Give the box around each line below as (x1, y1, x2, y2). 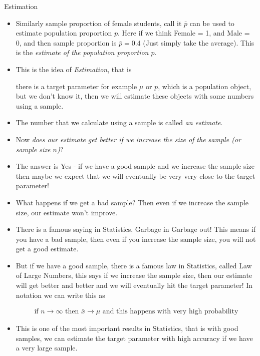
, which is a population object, (158, 81, 251, 91)
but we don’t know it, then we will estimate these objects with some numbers (16, 91, 254, 101)
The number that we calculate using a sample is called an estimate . (16, 117, 223, 128)
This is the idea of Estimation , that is (16, 64, 132, 74)
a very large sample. (16, 342, 78, 353)
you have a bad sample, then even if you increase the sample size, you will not (16, 233, 256, 244)
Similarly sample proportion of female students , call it (16, 18, 182, 28)
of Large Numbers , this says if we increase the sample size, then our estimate (16, 270, 252, 280)
